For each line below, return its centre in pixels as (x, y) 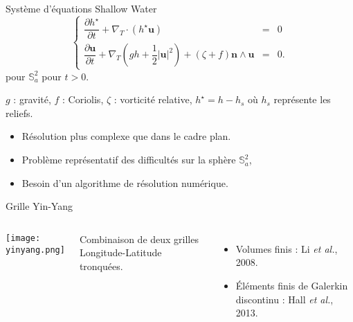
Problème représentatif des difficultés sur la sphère (129, 160)
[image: (23, 238)
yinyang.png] (35, 250)
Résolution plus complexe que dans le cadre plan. (126, 136)
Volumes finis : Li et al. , (287, 248)
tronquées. (101, 266)
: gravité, (32, 99)
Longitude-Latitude (120, 252)
